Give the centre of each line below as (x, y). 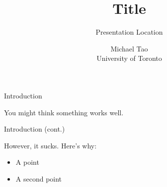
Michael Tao (129, 48)
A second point (39, 178)
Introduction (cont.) (35, 129)
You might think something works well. (64, 112)
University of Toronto (129, 58)
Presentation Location (129, 32)
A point (27, 162)
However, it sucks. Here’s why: (50, 145)
